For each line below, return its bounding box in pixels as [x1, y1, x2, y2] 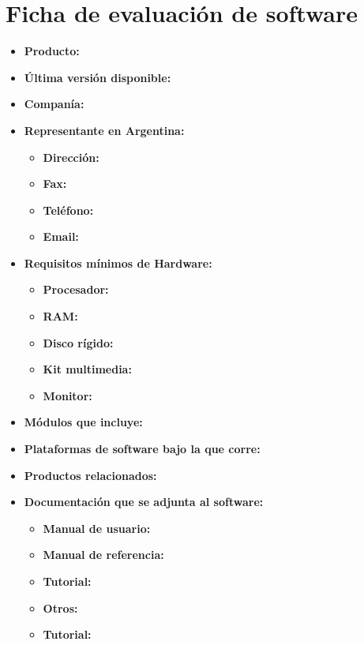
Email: [43, 228, 79, 245]
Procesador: [43, 281, 109, 298]
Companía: [24, 96, 84, 112]
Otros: [43, 599, 78, 616]
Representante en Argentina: [24, 122, 185, 138]
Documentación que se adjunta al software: [24, 493, 264, 510]
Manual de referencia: [43, 546, 164, 563]
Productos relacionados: [24, 467, 157, 483]
